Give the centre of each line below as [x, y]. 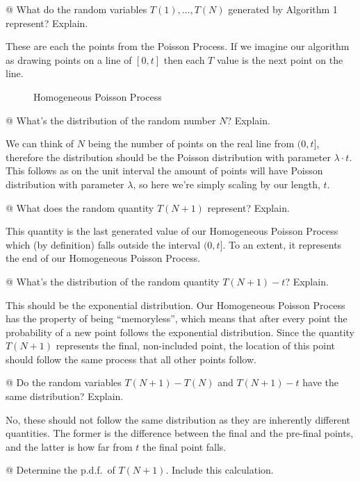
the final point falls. [184, 446]
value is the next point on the [280, 59]
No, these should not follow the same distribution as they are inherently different [178, 419]
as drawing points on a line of [69, 59]
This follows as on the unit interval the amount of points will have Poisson [164, 171]
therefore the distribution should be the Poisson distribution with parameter [168, 157]
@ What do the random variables [76, 9]
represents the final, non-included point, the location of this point [196, 346]
